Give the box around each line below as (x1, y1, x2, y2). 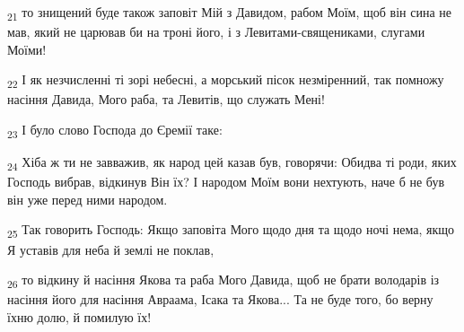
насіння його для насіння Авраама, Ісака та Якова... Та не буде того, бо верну (7, 290, 433, 309)
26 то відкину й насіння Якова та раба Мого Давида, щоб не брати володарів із (7, 270, 440, 291)
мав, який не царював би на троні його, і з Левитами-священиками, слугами (7, 22, 425, 41)
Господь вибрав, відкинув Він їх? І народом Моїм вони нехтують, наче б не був (7, 172, 445, 191)
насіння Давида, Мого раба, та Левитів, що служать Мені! (7, 90, 325, 109)
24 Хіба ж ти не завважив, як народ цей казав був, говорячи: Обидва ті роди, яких (7, 153, 457, 173)
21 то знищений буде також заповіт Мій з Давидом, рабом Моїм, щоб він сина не (7, 3, 452, 23)
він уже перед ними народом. (7, 189, 168, 208)
